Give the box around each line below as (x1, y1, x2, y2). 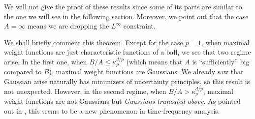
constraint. (123, 21, 156, 31)
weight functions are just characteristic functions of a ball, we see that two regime (4, 47, 251, 57)
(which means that (126, 56, 183, 66)
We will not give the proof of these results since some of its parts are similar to (4, 1, 242, 11)
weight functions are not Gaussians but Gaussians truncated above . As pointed (4, 96, 241, 106)
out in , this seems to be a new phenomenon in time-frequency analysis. (4, 105, 220, 116)
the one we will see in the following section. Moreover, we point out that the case (4, 11, 249, 21)
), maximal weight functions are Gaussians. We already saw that (49, 66, 244, 77)
